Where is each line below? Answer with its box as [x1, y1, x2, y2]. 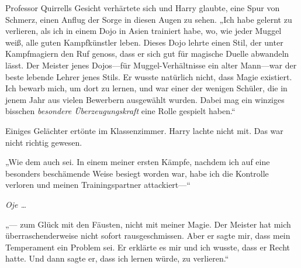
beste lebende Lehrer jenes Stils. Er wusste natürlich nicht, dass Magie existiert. [5, 70, 292, 83]
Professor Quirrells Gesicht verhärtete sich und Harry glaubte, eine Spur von [5, 2, 280, 13]
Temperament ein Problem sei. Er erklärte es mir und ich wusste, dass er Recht [5, 240, 290, 253]
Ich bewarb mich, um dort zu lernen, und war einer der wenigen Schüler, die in [5, 82, 288, 94]
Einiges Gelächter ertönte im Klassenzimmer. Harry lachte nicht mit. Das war [5, 124, 283, 136]
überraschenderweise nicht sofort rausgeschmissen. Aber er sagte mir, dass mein [5, 229, 290, 242]
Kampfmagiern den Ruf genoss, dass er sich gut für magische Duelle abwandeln [5, 47, 289, 60]
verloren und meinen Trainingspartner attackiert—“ [5, 178, 191, 191]
